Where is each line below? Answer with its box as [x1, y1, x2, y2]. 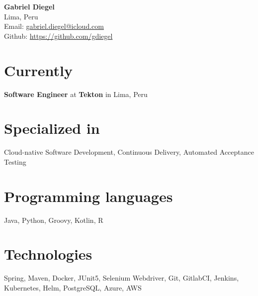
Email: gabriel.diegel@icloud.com [4, 21, 104, 31]
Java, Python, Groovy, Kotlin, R [4, 214, 103, 225]
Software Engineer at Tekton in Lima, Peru [4, 89, 148, 99]
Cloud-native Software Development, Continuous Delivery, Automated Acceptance [4, 147, 254, 157]
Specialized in [4, 118, 100, 138]
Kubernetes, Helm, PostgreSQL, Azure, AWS [4, 282, 142, 293]
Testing [4, 156, 26, 167]
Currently [4, 60, 73, 80]
